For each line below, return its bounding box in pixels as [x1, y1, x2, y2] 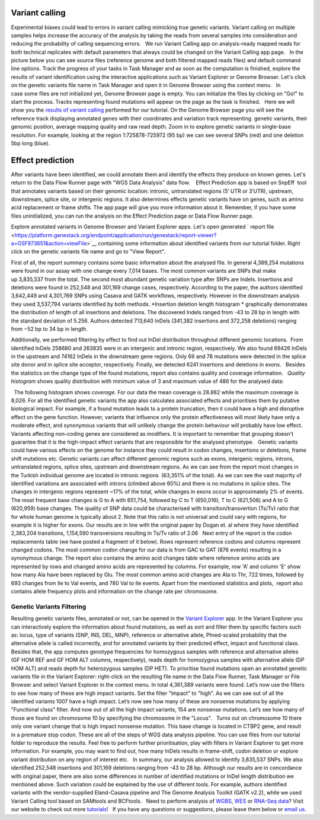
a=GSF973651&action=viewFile [11, 240, 87, 247]
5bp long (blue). [11, 139, 50, 146]
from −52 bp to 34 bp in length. [11, 325, 88, 332]
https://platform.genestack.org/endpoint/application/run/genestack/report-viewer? [14, 231, 217, 238]
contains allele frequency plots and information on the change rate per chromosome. [11, 588, 219, 595]
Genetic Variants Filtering [11, 602, 87, 611]
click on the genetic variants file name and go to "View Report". [11, 248, 166, 255]
